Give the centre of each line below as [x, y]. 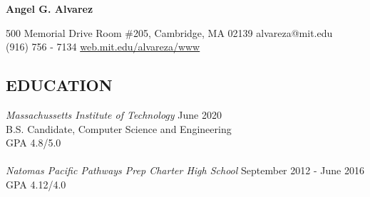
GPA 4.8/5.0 [34, 143]
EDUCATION [59, 85]
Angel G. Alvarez [50, 9]
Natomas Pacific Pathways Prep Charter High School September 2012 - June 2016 [185, 170]
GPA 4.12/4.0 [36, 184]
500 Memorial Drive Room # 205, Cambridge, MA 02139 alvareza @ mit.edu [169, 32]
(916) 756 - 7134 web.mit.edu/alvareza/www [103, 47]
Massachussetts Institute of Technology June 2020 [114, 114]
